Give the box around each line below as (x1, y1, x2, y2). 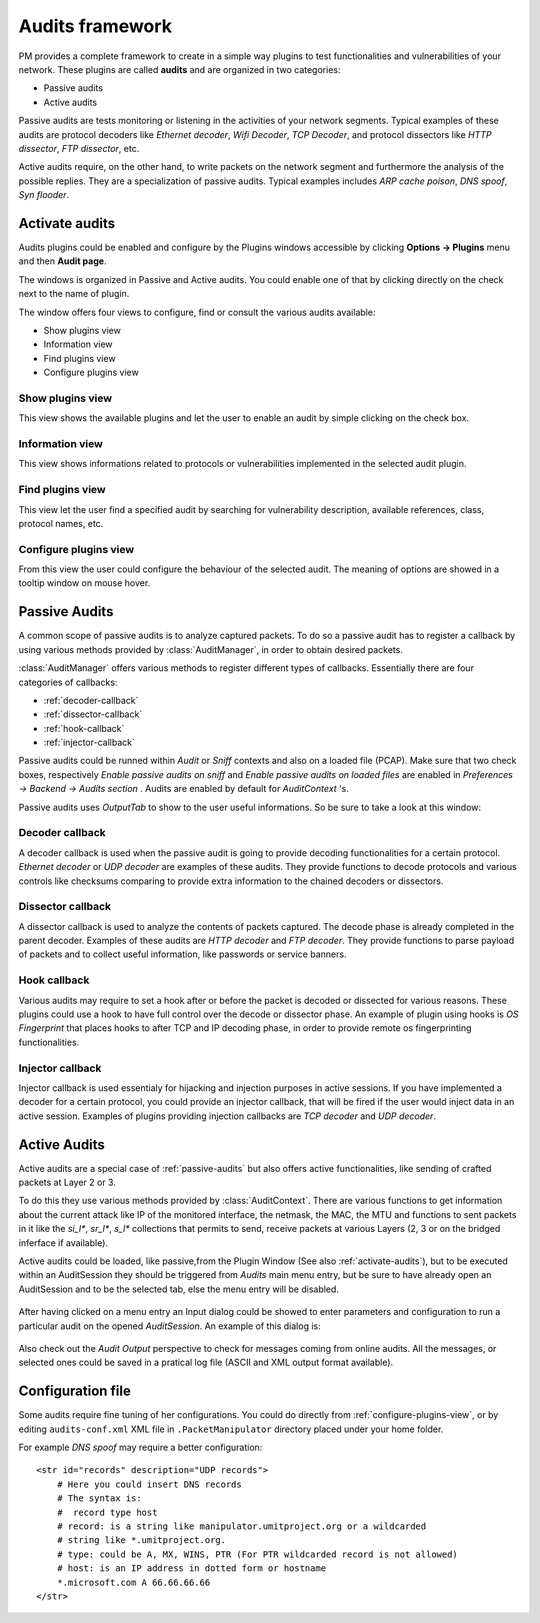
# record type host (56, 1506, 158, 1518)
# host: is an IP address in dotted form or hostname (56, 1563, 327, 1574)
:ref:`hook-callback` (43, 722, 125, 734)
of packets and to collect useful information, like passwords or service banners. (18, 948, 347, 960)
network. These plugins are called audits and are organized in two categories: (18, 63, 341, 75)
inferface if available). (18, 1236, 109, 1249)
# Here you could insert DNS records (56, 1478, 242, 1490)
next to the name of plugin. (18, 288, 130, 300)
